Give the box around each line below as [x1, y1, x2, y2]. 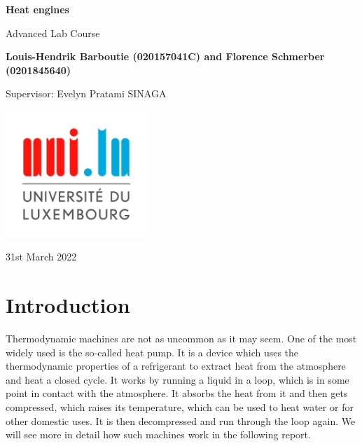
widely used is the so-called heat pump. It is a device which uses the [6, 344, 299, 359]
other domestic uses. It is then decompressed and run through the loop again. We [6, 413, 356, 428]
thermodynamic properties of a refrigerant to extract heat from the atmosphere [6, 358, 346, 373]
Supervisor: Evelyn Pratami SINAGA [6, 86, 167, 101]
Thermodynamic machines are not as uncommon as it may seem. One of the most [6, 330, 357, 345]
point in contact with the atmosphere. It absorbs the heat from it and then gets [6, 386, 348, 400]
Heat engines [6, 2, 69, 16]
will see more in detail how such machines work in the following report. [6, 427, 311, 442]
